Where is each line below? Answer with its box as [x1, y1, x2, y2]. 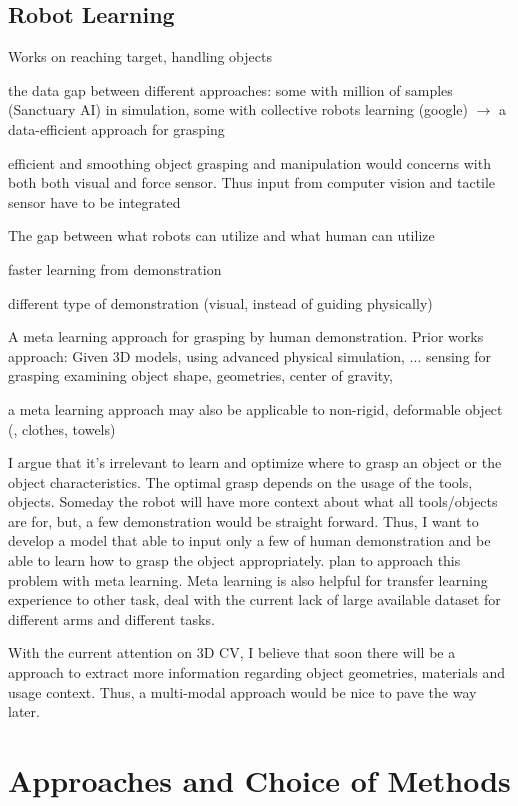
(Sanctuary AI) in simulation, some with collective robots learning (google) [8, 99, 469, 120]
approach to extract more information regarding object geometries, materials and [8, 662, 506, 683]
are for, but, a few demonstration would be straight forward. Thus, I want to [8, 510, 479, 531]
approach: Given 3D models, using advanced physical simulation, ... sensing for [8, 345, 492, 366]
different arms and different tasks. [8, 608, 215, 629]
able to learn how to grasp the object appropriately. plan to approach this [8, 550, 461, 571]
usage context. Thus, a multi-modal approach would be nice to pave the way [8, 681, 477, 702]
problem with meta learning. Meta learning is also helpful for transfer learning [8, 569, 488, 590]
